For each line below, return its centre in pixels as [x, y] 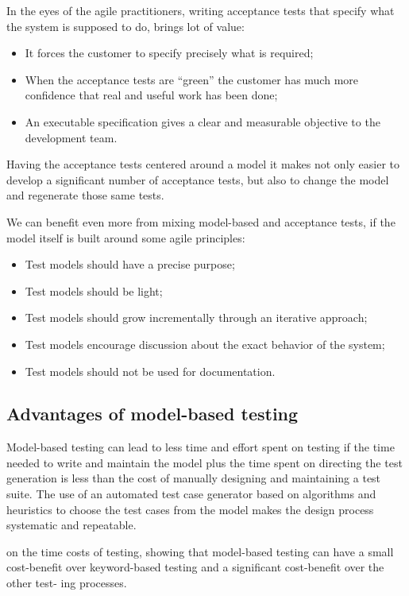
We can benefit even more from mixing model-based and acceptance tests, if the [201, 221]
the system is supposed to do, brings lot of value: [125, 26]
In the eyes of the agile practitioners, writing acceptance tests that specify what [201, 10]
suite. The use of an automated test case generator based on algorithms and [191, 494]
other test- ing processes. [67, 583]
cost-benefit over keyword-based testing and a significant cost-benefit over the [195, 567]
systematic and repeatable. [71, 525]
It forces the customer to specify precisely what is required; [169, 53]
